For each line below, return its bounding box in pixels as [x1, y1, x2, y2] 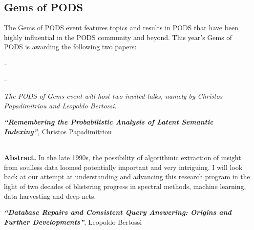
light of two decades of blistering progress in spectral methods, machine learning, [4, 181, 246, 191]
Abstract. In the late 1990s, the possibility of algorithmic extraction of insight [4, 152, 241, 163]
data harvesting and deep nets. [4, 190, 96, 201]
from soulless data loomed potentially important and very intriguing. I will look [4, 162, 243, 172]
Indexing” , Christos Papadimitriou [4, 126, 112, 136]
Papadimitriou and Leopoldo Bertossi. [4, 100, 117, 110]
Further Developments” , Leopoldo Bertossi [4, 216, 142, 227]
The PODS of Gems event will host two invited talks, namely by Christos [4, 91, 223, 101]
